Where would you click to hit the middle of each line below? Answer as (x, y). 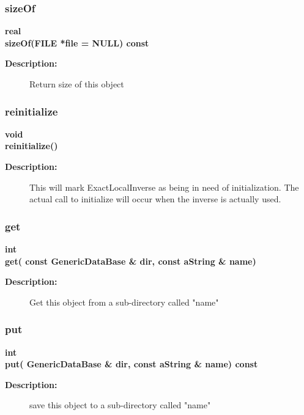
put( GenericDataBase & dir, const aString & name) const (132, 364)
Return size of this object (77, 84)
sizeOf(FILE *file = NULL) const (77, 42)
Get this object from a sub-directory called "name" (124, 302)
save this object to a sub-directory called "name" (120, 405)
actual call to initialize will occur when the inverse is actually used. (155, 199)
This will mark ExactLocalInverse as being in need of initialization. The (164, 187)
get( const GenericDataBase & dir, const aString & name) (131, 261)
